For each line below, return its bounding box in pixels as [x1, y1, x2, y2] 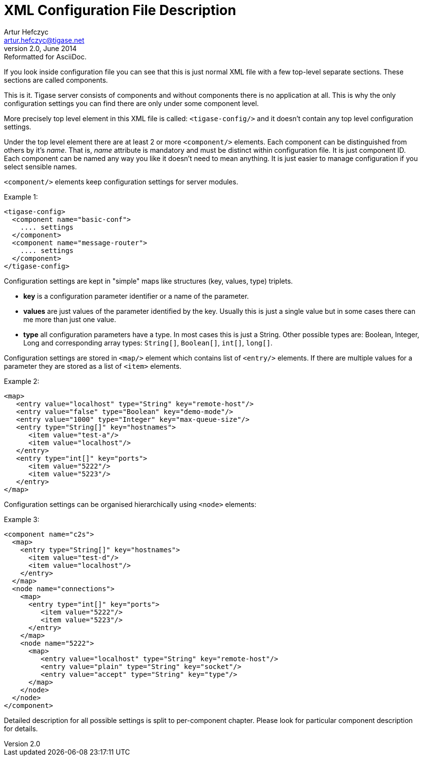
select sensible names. [4, 162, 77, 171]
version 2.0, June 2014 [4, 44, 77, 53]
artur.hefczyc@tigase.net [4, 36, 85, 44]
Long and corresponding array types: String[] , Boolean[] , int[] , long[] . [23, 338, 273, 347]
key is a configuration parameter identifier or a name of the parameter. [23, 291, 249, 300]
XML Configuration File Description [4, 2, 237, 18]
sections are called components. [4, 75, 108, 84]
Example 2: [4, 377, 39, 385]
